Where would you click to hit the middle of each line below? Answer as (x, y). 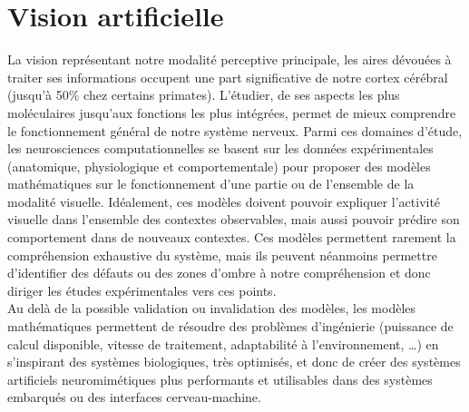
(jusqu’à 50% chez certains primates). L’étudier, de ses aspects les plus (204, 95)
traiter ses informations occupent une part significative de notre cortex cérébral (228, 77)
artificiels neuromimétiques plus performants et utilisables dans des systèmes (220, 379)
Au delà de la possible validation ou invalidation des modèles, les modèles (212, 308)
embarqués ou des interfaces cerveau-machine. (134, 397)
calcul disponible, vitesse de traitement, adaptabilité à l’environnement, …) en (223, 343)
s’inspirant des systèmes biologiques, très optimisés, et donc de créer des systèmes (234, 362)
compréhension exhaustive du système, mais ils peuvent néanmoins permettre (222, 255)
